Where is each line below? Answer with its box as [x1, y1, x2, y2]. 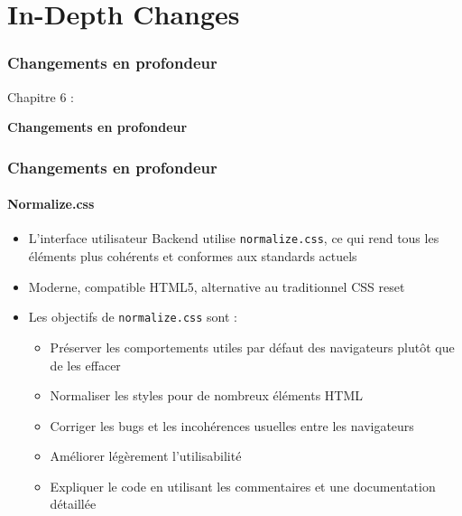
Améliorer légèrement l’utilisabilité [50, 446, 242, 465]
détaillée [50, 494, 97, 513]
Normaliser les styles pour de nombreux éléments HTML [50, 386, 364, 405]
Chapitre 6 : [7, 87, 74, 106]
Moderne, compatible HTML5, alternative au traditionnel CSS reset [28, 277, 405, 296]
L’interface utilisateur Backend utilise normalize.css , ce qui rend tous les [28, 229, 439, 248]
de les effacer [50, 355, 121, 374]
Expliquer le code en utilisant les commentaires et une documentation [50, 476, 436, 495]
